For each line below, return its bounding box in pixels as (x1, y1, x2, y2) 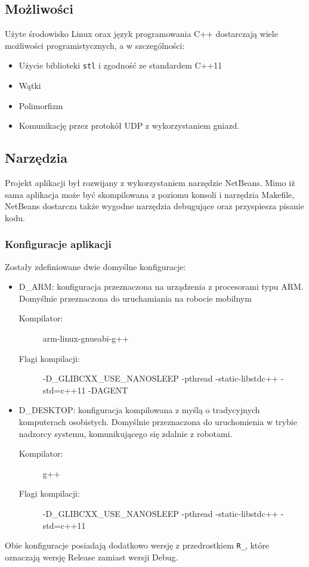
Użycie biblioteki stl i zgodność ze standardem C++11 (18, 59, 223, 72)
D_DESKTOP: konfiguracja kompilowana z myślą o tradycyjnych (18, 404, 260, 416)
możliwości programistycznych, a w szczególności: (5, 39, 185, 51)
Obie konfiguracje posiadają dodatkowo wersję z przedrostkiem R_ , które (5, 539, 269, 551)
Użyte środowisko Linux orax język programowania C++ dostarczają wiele (5, 27, 278, 40)
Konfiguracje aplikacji (5, 237, 112, 252)
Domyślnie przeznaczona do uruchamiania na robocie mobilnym (18, 292, 252, 304)
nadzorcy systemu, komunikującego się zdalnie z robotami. (18, 427, 233, 439)
